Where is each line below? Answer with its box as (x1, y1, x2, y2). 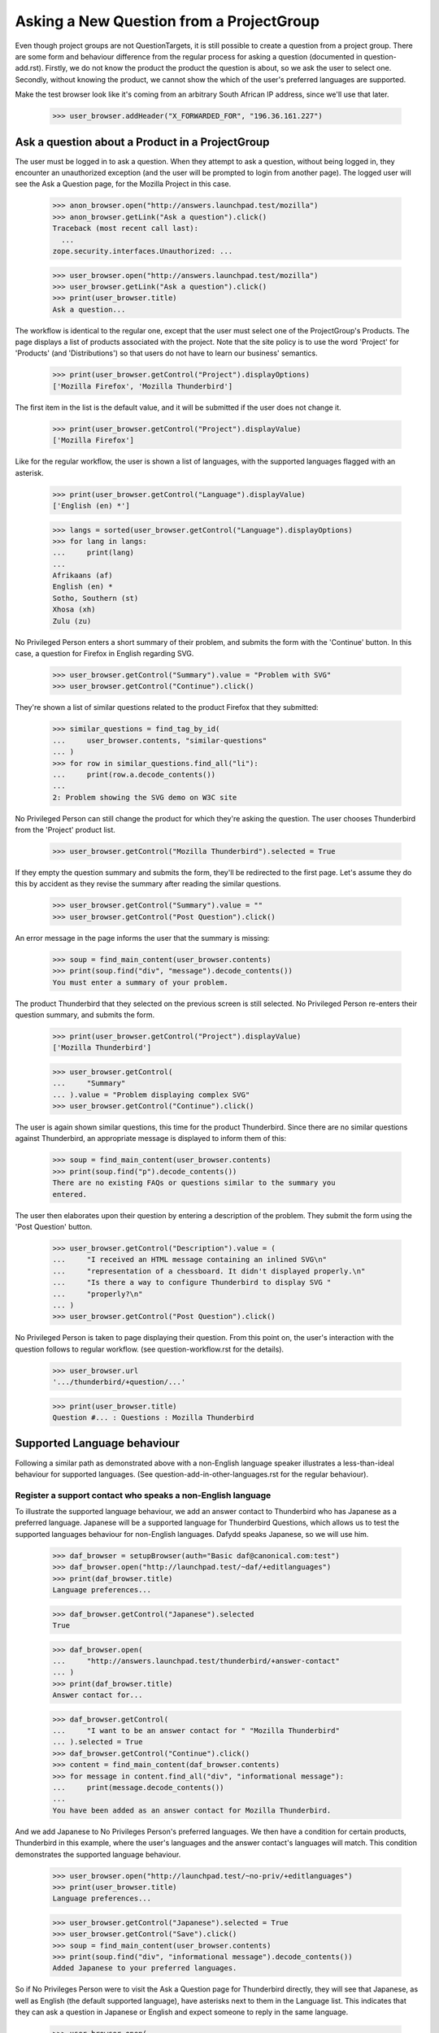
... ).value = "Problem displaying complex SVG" (52, 1090, 250, 1099)
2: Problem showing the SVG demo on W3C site (52, 793, 237, 802)
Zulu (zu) (52, 616, 92, 625)
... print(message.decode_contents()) (52, 1783, 224, 1792)
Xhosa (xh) (52, 605, 96, 614)
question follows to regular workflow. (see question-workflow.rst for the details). (15, 1344, 285, 1354)
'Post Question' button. (15, 1221, 93, 1231)
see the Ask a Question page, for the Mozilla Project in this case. (15, 179, 232, 189)
